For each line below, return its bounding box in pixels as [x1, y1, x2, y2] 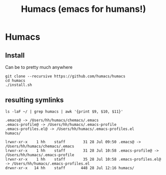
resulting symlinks [5, 96, 64, 105]
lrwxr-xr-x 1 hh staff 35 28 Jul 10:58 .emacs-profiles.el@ [5, 157, 162, 162]
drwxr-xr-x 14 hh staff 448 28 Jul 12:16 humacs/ [5, 165, 135, 171]
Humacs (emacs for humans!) [20, 3, 147, 15]
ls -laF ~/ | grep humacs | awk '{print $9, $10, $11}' [5, 109, 123, 114]
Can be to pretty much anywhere [5, 64, 73, 70]
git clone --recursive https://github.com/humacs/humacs [5, 74, 126, 79]
